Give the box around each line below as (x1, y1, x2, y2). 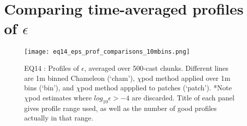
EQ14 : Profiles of (24, 62, 79, 73)
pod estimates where (28, 92, 92, 102)
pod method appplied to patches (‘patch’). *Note (80, 82, 232, 93)
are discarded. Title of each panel (131, 92, 234, 102)
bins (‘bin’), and (24, 82, 74, 93)
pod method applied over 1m (141, 72, 230, 83)
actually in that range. (24, 112, 94, 123)
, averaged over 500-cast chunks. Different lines (84, 62, 229, 73)
